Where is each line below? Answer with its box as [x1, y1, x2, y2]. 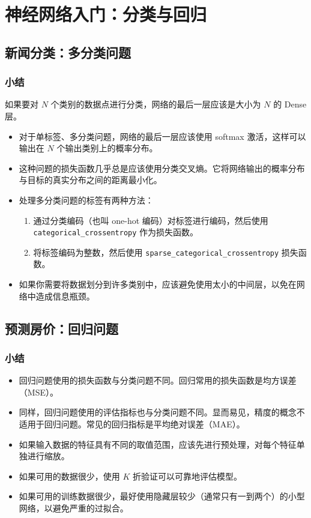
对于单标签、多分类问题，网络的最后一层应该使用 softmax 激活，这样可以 [19, 130, 306, 142]
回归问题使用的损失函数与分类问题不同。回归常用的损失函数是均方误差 [19, 374, 297, 387]
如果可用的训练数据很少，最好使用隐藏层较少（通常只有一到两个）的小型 [19, 490, 305, 502]
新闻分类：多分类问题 [5, 43, 131, 61]
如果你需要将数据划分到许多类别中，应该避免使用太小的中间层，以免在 [19, 278, 297, 291]
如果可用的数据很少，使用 [19, 469, 120, 482]
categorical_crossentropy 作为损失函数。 [33, 226, 199, 238]
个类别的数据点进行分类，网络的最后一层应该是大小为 [50, 98, 261, 110]
